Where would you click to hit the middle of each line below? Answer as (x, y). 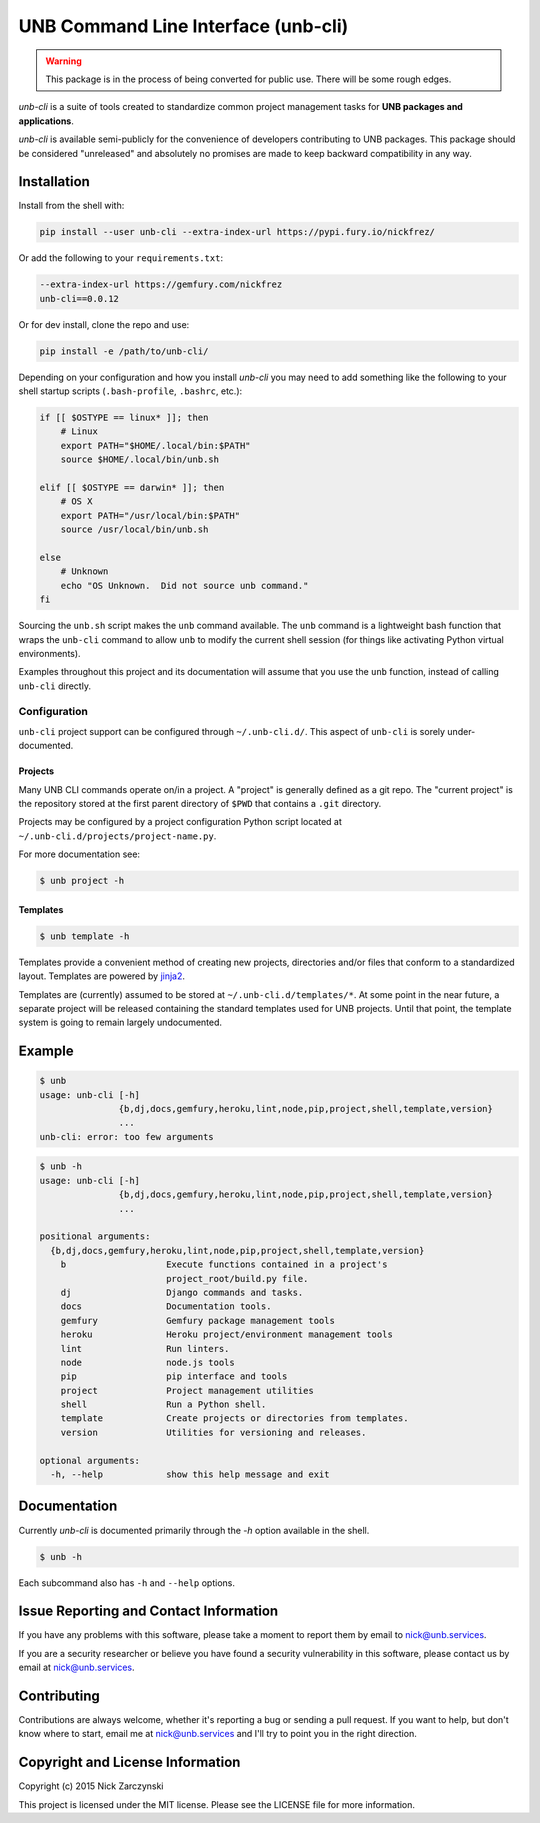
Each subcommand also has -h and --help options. (126, 1582)
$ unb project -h (82, 881)
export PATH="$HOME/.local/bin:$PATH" (155, 445)
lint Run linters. (145, 1348)
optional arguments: (89, 1460)
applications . (46, 121)
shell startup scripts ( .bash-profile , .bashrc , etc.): (130, 391)
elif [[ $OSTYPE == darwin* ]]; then (132, 488)
